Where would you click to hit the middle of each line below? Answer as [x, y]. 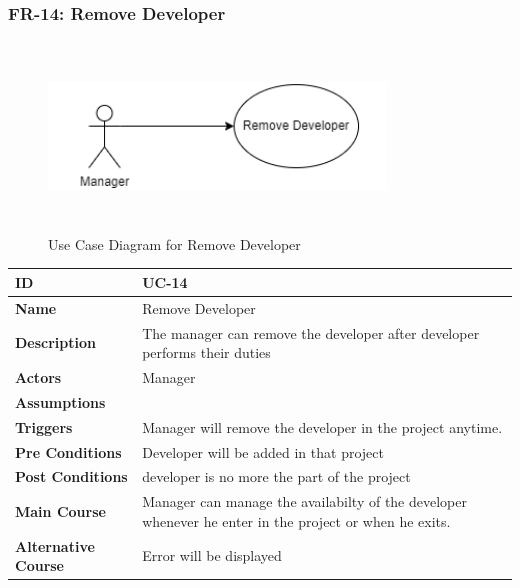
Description [56, 342]
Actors [38, 377]
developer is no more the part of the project [276, 476]
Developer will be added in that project [263, 451]
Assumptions [60, 401]
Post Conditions [71, 476]
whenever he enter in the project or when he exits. [296, 520]
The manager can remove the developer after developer [311, 332]
